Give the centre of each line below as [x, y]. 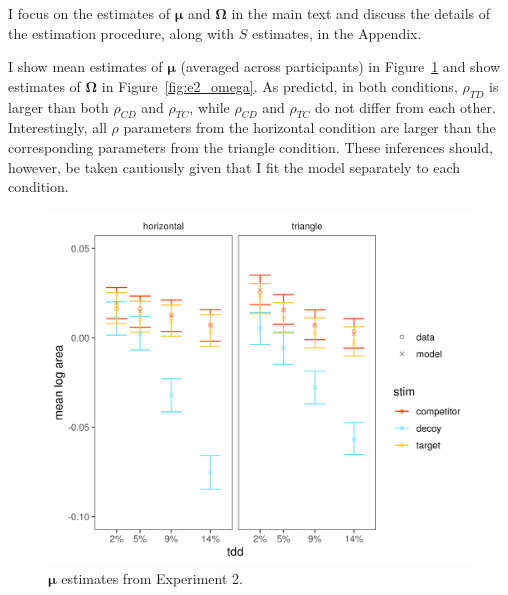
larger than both [58, 106]
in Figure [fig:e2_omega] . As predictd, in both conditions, [279, 85]
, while [209, 106]
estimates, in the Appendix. [337, 32]
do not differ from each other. [405, 106]
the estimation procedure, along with [121, 32]
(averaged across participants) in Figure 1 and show [340, 66]
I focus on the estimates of [89, 13]
